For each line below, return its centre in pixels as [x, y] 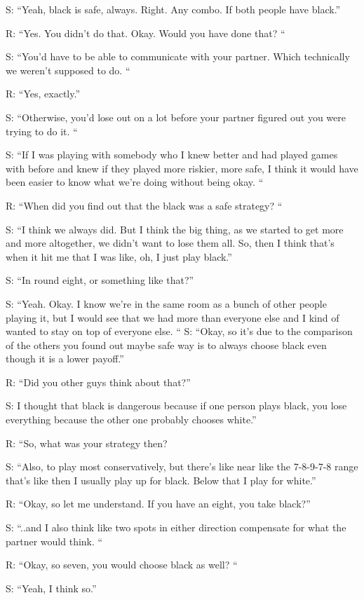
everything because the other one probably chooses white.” [131, 420]
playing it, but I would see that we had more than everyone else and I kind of [173, 317]
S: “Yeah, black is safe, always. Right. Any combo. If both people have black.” [173, 9]
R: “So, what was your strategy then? [87, 443]
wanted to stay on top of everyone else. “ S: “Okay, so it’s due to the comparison [179, 331]
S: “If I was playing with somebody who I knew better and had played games [172, 155]
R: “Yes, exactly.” [43, 94]
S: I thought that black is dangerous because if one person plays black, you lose [176, 405]
